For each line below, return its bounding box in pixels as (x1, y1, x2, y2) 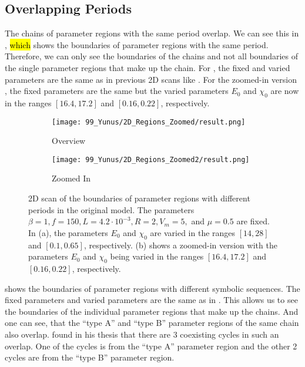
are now (270, 85, 299, 97)
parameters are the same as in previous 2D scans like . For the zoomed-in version (5, 73, 297, 85)
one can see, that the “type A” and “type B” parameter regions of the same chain (5, 317, 299, 329)
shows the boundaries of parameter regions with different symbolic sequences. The (5, 282, 300, 294)
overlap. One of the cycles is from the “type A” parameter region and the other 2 (5, 339, 297, 352)
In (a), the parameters (28, 226, 108, 238)
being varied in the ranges (110, 250, 204, 262)
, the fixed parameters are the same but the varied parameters (5, 85, 229, 97)
